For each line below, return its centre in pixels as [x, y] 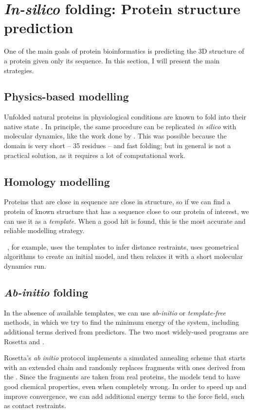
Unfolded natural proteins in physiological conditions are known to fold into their [125, 117]
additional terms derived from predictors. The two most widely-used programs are [126, 332]
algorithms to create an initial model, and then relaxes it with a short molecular [124, 256]
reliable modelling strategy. [44, 230]
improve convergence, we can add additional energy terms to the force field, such [124, 396]
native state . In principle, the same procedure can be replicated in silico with [120, 126]
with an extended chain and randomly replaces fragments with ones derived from [125, 367]
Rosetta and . [24, 341]
